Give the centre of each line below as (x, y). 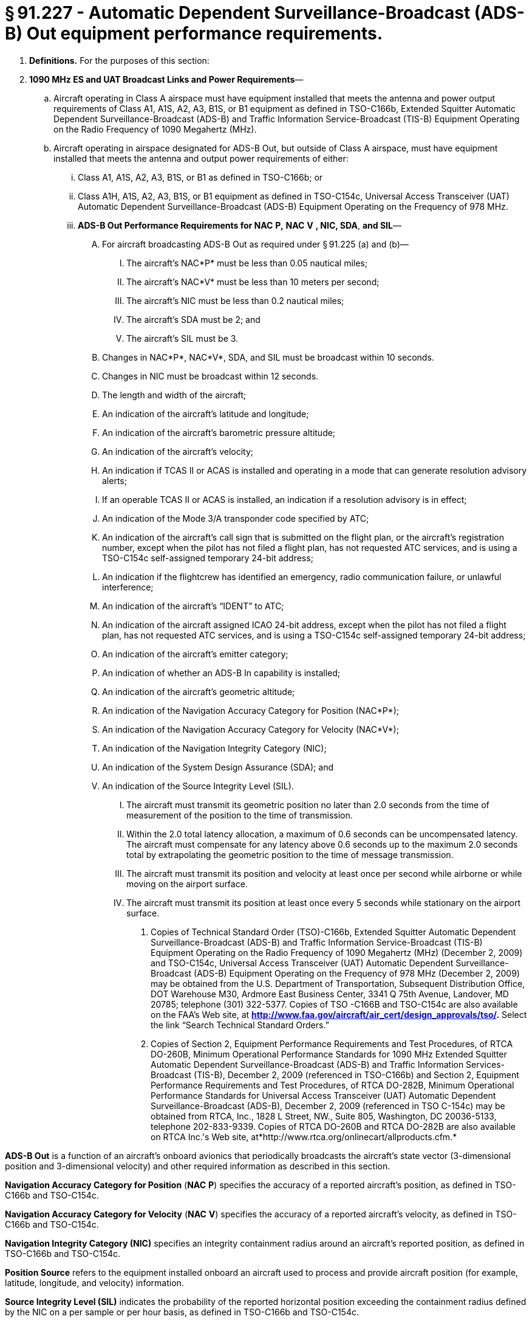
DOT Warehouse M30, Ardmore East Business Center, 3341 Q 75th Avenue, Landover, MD (330, 994)
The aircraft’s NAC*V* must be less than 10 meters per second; (253, 282)
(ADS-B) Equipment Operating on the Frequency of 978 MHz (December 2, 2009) (357, 973)
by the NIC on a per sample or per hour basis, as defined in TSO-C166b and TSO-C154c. (182, 1312)
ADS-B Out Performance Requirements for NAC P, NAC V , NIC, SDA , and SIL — (240, 225)
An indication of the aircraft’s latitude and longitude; (206, 414)
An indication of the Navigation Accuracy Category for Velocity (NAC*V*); (251, 729)
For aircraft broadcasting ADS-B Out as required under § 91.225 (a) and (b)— (255, 244)
